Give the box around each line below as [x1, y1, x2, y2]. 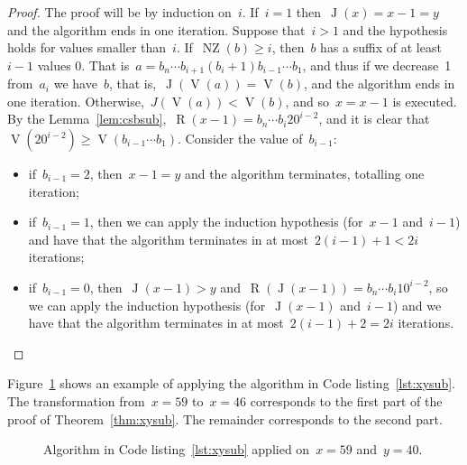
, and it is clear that [318, 109, 430, 128]
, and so [285, 91, 329, 110]
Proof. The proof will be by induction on [7, 3, 232, 21]
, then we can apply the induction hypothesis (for [89, 212, 363, 231]
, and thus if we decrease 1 [302, 55, 452, 74]
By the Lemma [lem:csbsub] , [7, 109, 167, 128]
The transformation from [7, 391, 145, 410]
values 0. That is [37, 55, 130, 74]
